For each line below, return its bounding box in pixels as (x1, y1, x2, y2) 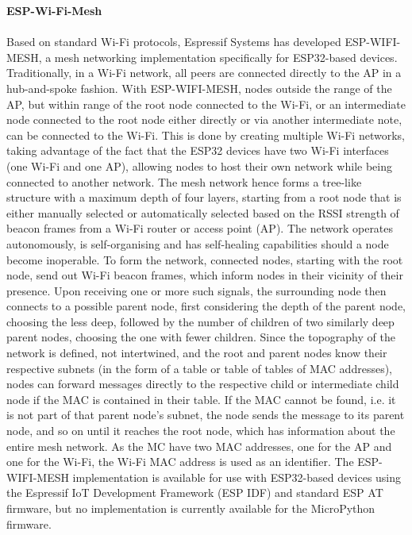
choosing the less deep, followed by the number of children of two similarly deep (6, 313, 395, 329)
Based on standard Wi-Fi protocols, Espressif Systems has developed (6, 33, 341, 50)
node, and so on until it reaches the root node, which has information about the (6, 422, 395, 439)
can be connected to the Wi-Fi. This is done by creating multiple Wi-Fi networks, (6, 126, 405, 143)
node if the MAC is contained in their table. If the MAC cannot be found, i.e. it (6, 391, 396, 407)
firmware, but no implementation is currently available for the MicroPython (6, 500, 375, 516)
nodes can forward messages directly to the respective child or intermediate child (6, 375, 399, 392)
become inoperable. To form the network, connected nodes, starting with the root (6, 251, 403, 267)
